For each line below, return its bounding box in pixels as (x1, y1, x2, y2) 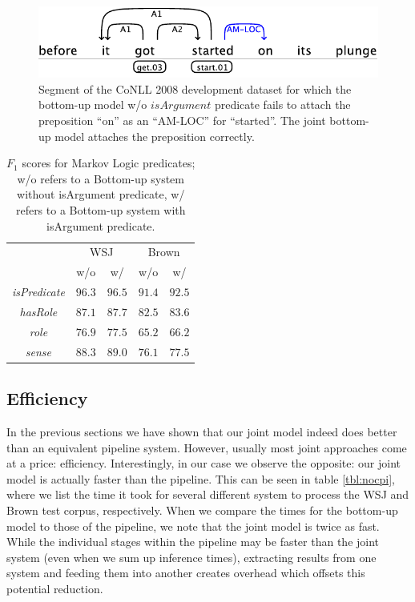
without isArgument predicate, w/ (17, 186, 185, 203)
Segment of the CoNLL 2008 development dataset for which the (38, 80, 352, 97)
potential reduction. (6, 580, 103, 596)
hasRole (19, 303, 58, 319)
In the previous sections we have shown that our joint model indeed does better (6, 423, 397, 439)
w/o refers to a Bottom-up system (17, 170, 184, 187)
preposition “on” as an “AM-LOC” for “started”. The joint (38, 112, 326, 129)
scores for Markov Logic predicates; (22, 155, 195, 171)
